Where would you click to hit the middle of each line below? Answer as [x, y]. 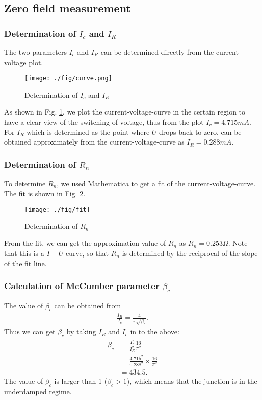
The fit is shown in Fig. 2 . [45, 193]
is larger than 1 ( [81, 381]
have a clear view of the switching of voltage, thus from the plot [104, 122]
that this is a [24, 253]
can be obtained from [88, 305]
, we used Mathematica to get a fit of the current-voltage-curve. [156, 183]
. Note [238, 243]
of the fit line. [25, 263]
